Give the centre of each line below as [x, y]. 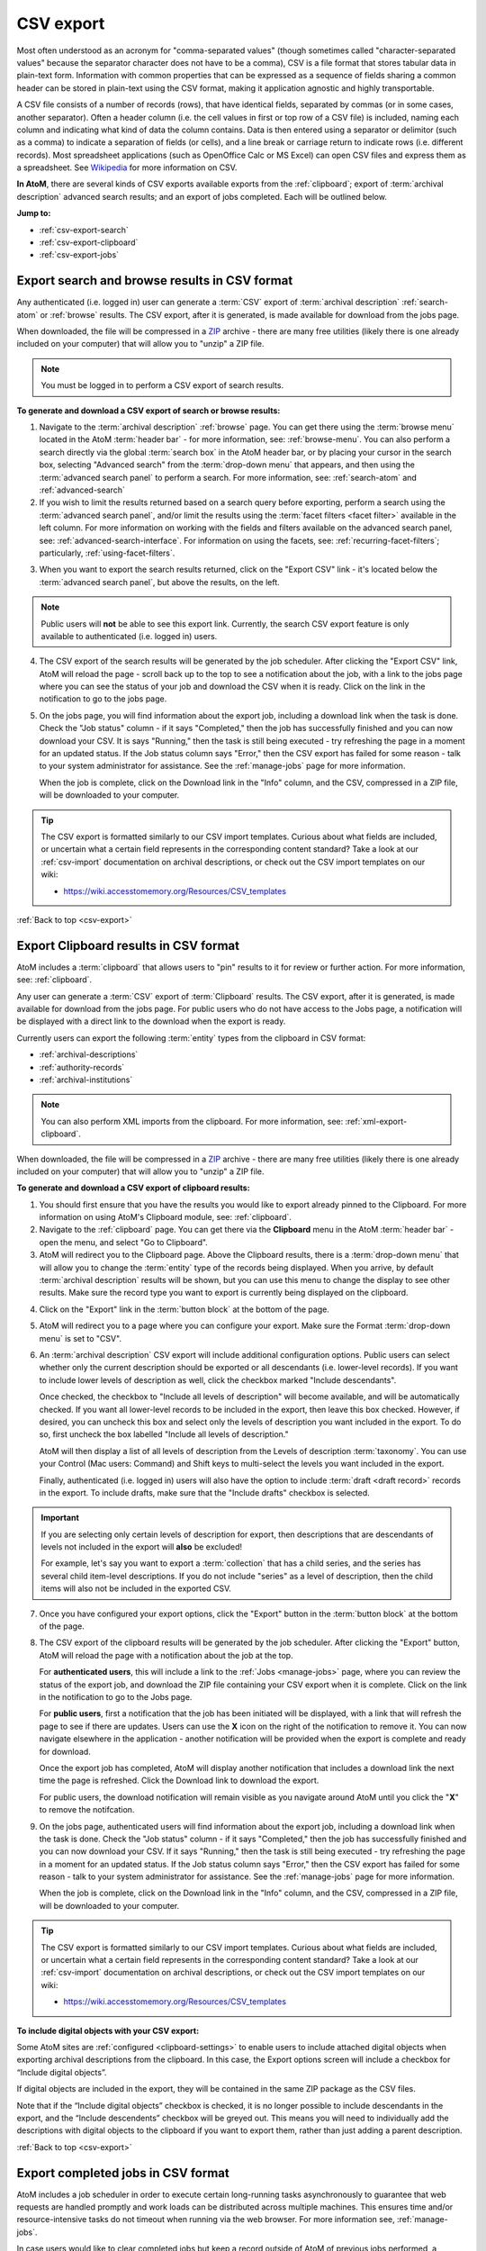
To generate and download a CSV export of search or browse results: [148, 411]
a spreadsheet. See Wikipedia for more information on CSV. [127, 167]
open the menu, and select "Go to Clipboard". [124, 1242]
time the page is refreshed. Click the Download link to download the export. [179, 1781]
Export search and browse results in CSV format [155, 280]
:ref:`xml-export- [376, 1121]
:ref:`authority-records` [82, 1067]
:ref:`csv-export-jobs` [79, 255]
